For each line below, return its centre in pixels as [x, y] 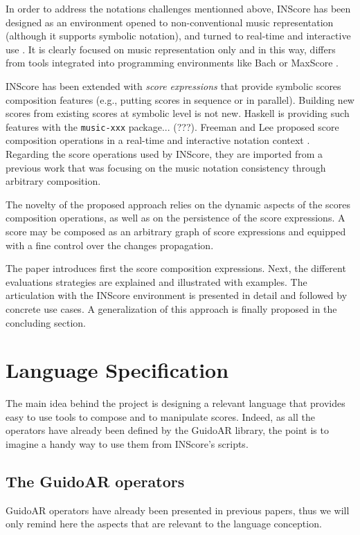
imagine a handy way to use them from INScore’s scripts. [127, 444]
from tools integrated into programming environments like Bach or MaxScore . [172, 63]
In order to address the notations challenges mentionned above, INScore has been [178, 8]
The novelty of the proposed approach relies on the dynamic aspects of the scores [178, 204]
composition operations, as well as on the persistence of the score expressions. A [175, 218]
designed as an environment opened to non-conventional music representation [170, 22]
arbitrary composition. [53, 181]
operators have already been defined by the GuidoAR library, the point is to [167, 430]
